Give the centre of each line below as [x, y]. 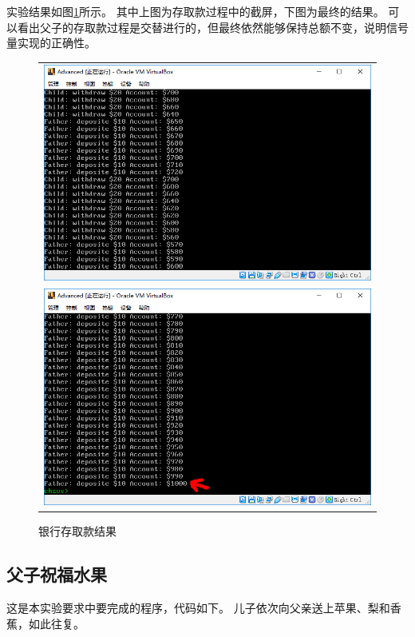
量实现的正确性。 [51, 43]
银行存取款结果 [77, 531]
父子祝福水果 [57, 574]
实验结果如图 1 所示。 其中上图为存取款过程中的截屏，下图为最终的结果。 [196, 11]
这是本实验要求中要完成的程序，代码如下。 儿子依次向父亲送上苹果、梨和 [198, 607]
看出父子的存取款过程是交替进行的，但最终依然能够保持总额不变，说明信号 [213, 27]
